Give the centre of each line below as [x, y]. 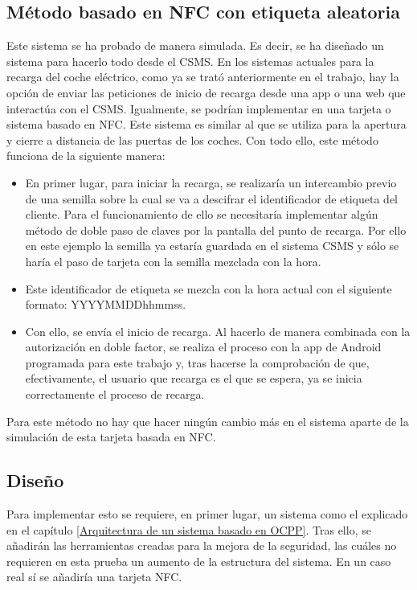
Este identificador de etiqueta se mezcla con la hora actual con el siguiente [208, 288]
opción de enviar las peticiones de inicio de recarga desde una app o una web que [206, 92]
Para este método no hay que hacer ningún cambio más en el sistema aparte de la [208, 421]
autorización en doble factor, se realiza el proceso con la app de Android [203, 347]
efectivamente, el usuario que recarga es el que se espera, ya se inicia [194, 378]
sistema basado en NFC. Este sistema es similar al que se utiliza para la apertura [206, 124]
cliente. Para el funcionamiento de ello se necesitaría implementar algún [202, 214]
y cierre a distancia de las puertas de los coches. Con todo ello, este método [192, 139]
